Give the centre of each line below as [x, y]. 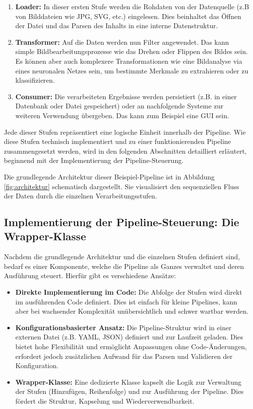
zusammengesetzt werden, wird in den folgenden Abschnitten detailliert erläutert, [125, 151]
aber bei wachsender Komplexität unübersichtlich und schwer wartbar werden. [132, 311]
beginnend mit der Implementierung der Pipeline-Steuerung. [94, 160]
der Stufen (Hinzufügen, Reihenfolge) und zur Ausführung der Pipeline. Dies [129, 391]
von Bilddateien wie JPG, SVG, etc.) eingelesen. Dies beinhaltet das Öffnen [128, 16]
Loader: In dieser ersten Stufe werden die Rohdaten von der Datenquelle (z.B [132, 6]
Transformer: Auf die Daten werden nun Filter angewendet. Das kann [122, 42]
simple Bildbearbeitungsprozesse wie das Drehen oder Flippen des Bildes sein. [132, 51]
